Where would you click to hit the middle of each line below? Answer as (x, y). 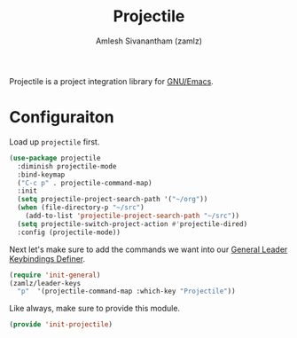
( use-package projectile (55, 158)
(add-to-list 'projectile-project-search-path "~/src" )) (133, 216)
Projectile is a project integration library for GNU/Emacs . (112, 81)
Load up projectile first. (55, 141)
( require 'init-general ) (55, 275)
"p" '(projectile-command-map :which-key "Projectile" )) (127, 291)
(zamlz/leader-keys (45, 283)
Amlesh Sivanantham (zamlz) (149, 41)
